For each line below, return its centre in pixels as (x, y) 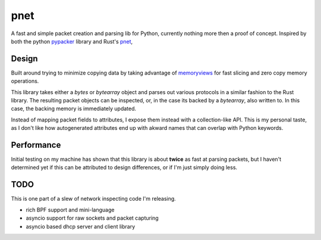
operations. (25, 81)
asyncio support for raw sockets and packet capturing (92, 218)
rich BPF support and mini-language (70, 210)
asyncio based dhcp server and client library (81, 226)
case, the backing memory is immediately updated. (74, 109)
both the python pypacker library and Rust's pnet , (72, 41)
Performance (36, 145)
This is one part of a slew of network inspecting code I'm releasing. (94, 199)
